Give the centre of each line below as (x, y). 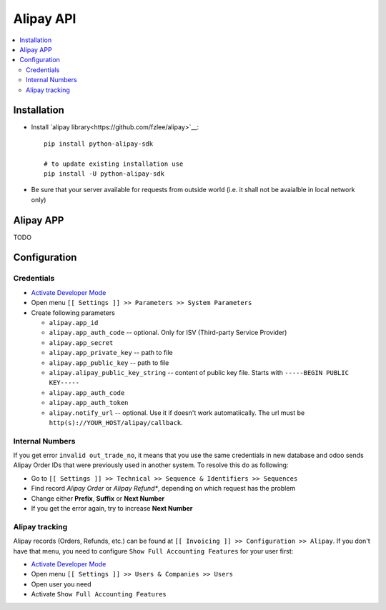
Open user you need (61, 584)
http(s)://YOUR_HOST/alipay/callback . (116, 422)
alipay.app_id (74, 322)
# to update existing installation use (114, 164)
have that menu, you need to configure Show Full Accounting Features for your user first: (153, 551)
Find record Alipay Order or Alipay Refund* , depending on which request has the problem (163, 489)
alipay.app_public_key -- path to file (109, 362)
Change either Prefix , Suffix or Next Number (98, 498)
